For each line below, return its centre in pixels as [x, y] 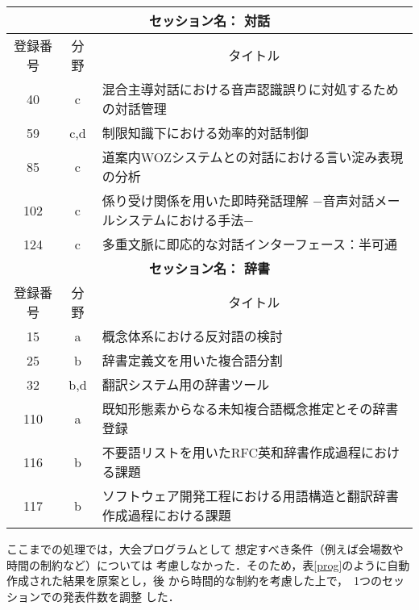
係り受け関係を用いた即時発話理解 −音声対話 [238, 201]
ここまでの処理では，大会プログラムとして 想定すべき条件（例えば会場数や [205, 549]
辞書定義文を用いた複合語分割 [192, 360]
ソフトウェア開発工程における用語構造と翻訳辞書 [250, 496]
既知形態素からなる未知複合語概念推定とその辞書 [250, 409]
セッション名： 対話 [209, 21]
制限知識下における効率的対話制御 [205, 133]
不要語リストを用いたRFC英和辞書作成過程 [232, 452]
